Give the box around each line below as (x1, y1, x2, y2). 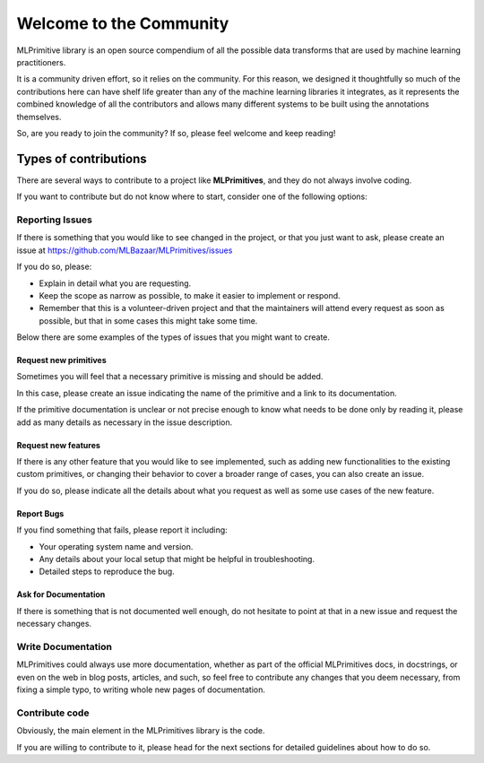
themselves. (16, 111, 62, 122)
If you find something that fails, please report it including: (16, 525, 228, 535)
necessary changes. (16, 619, 92, 629)
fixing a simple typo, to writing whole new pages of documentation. (16, 684, 266, 695)
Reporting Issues (16, 213, 93, 226)
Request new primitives (16, 355, 107, 366)
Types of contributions (16, 151, 147, 166)
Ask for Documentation (16, 589, 106, 600)
